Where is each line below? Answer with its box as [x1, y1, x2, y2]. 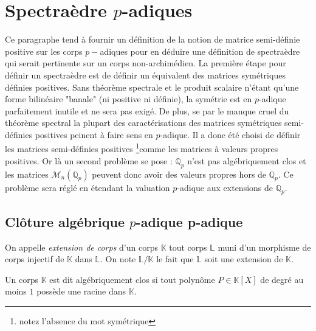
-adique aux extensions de [177, 181, 273, 193]
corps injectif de [5, 253, 64, 265]
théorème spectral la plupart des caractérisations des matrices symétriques [5, 116, 282, 129]
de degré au [260, 273, 304, 285]
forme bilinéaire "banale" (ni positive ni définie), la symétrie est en [5, 92, 252, 105]
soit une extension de [204, 253, 283, 265]
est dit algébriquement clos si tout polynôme [49, 273, 215, 285]
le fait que [156, 253, 194, 265]
